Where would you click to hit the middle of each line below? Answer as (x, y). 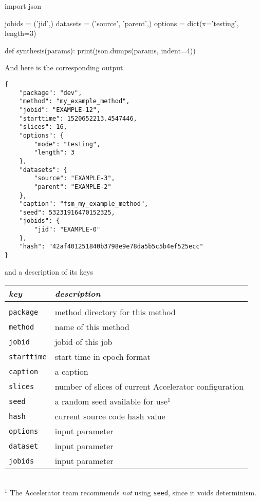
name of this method (92, 327)
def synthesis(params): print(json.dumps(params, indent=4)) (100, 50)
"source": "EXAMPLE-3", (75, 178)
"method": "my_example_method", (75, 101)
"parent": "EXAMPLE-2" (73, 187)
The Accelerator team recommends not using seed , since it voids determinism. (133, 492)
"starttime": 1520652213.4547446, (78, 118)
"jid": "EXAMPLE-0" (67, 230)
